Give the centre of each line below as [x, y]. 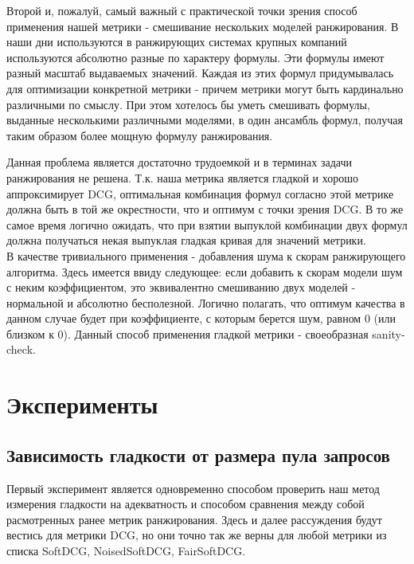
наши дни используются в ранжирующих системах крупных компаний [177, 42]
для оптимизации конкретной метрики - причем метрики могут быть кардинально [205, 88]
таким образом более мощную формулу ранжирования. [140, 135]
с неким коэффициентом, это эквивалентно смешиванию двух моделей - [181, 287]
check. [21, 349]
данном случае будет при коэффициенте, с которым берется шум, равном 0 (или [201, 318]
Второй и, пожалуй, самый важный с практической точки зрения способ [182, 10]
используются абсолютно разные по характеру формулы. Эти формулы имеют [195, 57]
